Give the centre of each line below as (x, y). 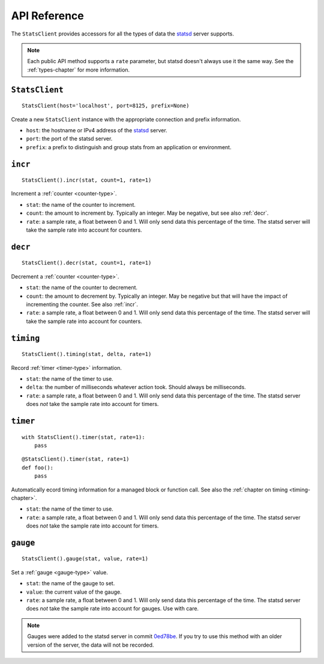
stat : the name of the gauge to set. (70, 583)
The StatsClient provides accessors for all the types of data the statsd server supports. (122, 34)
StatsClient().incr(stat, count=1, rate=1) (87, 180)
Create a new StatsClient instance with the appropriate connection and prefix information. (126, 119)
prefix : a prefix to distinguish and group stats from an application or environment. (129, 147)
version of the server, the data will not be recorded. (91, 645)
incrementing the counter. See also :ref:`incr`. (82, 304)
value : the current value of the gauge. (74, 592)
